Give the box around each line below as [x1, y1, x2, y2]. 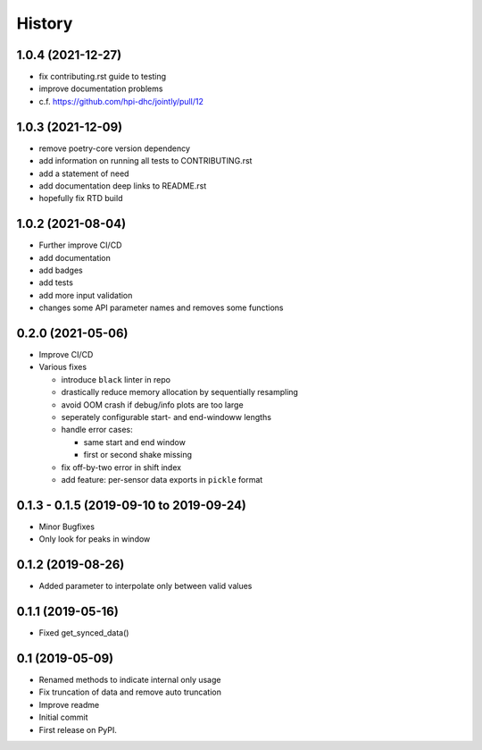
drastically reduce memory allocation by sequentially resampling [61, 387, 299, 398]
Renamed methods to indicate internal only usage [38, 675, 221, 685]
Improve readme [38, 699, 100, 710]
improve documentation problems [38, 83, 163, 94]
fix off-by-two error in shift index [61, 461, 182, 473]
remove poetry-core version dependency [38, 143, 191, 154]
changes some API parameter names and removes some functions [38, 302, 284, 313]
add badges [38, 265, 84, 275]
